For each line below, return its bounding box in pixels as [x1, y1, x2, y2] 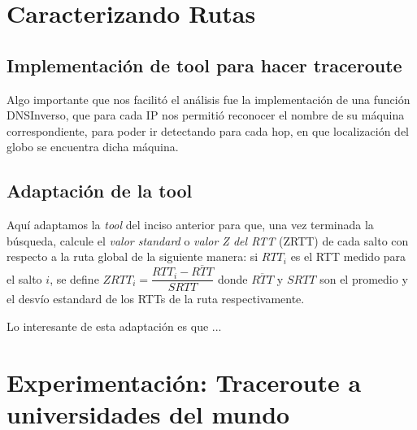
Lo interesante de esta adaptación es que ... [7, 317, 222, 334]
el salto [7, 270, 42, 287]
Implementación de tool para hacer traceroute [7, 52, 402, 77]
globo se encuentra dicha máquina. [7, 138, 179, 155]
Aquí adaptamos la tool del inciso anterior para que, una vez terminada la [7, 216, 374, 233]
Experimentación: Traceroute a [7, 365, 362, 398]
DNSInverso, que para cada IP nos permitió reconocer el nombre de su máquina [7, 106, 405, 124]
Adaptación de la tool [7, 178, 193, 203]
